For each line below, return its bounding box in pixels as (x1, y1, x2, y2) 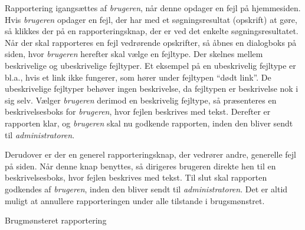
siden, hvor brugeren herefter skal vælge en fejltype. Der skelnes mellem (5, 48, 263, 60)
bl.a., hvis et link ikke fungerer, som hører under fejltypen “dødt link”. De (5, 71, 271, 83)
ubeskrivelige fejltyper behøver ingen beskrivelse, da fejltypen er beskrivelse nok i (5, 82, 299, 95)
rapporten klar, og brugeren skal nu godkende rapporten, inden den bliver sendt (5, 116, 293, 129)
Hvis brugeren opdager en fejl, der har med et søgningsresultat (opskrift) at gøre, (5, 13, 297, 25)
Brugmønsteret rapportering (5, 214, 107, 226)
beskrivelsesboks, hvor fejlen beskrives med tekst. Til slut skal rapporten (5, 171, 267, 184)
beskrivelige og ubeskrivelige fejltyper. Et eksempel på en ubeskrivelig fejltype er (5, 59, 296, 71)
